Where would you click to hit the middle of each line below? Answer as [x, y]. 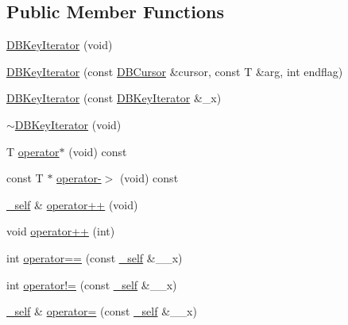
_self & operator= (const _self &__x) [102, 311]
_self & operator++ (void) [72, 204]
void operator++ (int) [61, 231]
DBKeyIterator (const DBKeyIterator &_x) [114, 98]
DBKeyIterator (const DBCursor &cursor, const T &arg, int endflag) [175, 71]
